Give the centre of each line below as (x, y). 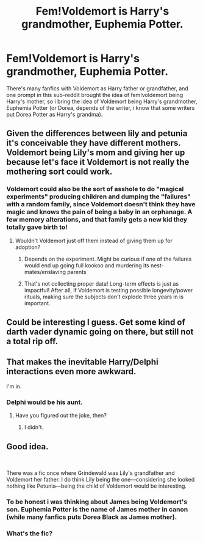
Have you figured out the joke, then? (61, 416)
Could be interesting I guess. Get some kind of (96, 323)
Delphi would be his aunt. (45, 402)
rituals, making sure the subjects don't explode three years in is (104, 297)
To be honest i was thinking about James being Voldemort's (97, 502)
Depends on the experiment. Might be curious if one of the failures (108, 259)
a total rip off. (32, 341)
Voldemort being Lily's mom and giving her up (96, 153)
